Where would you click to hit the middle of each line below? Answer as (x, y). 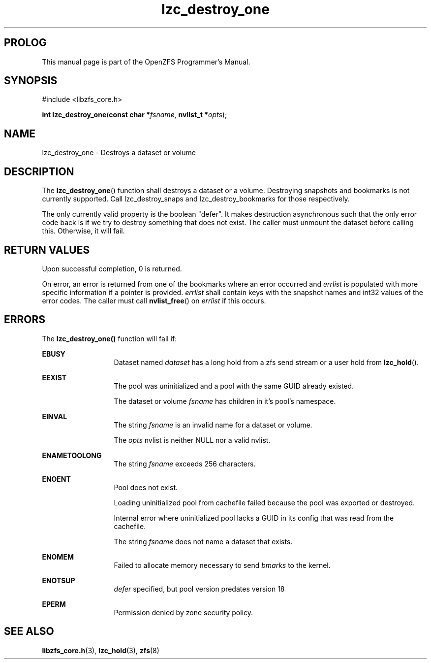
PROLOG (25, 43)
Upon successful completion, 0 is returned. (112, 268)
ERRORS (25, 320)
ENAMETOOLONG (72, 455)
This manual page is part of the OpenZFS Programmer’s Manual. (146, 62)
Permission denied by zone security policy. (184, 612)
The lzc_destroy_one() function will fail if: (109, 338)
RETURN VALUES (47, 250)
